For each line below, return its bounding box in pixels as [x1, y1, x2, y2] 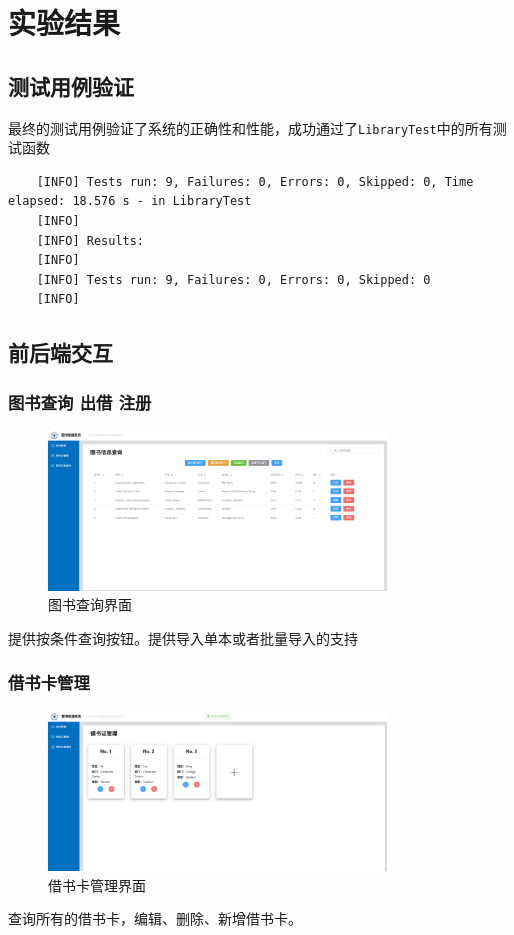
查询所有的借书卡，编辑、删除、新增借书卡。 [8, 908, 302, 929]
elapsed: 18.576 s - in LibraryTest [8, 194, 252, 209]
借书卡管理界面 [48, 874, 146, 895]
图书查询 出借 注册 [8, 389, 152, 414]
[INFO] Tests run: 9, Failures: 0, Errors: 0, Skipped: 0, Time [36, 174, 474, 189]
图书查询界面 [48, 594, 132, 615]
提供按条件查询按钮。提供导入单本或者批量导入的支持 [8, 627, 358, 648]
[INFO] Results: [36, 233, 145, 248]
